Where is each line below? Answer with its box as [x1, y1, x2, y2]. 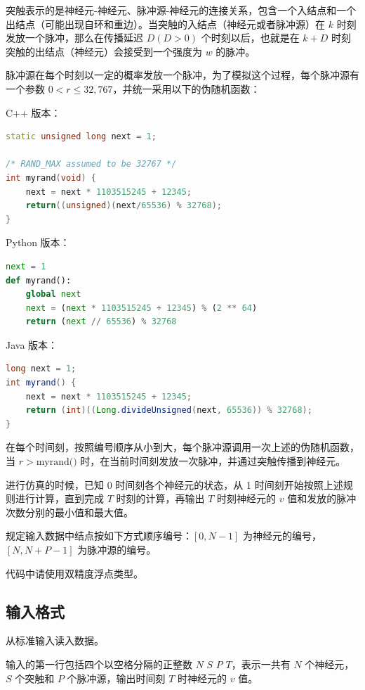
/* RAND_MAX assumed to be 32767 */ [6, 159, 177, 170]
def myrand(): [6, 275, 72, 286]
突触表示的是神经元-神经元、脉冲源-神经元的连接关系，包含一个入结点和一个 [6, 3, 357, 17]
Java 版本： [6, 337, 58, 352]
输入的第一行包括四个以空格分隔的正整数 [6, 656, 192, 671]
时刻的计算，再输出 [116, 491, 205, 506]
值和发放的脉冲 [287, 491, 357, 506]
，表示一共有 [231, 656, 291, 671]
